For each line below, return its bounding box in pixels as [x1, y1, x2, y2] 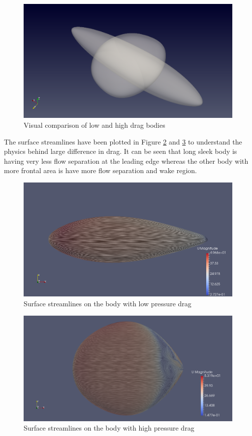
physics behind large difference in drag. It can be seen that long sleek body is [4, 146, 237, 156]
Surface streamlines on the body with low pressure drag [24, 298, 191, 309]
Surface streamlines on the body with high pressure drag [24, 423, 194, 433]
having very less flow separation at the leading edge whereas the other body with [4, 155, 249, 166]
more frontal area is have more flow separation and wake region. [4, 165, 197, 176]
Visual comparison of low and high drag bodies [24, 120, 165, 130]
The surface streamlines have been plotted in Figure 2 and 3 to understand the [4, 136, 242, 146]
